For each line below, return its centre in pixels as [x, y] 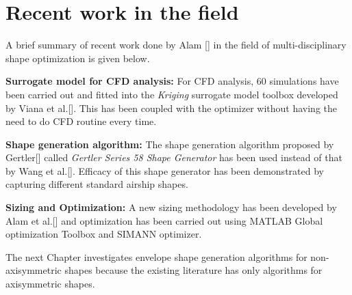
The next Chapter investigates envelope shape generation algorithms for [156, 256]
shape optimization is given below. [78, 58]
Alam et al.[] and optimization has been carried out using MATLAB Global [164, 220]
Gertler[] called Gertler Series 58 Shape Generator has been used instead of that [174, 157]
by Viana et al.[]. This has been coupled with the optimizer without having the [171, 108]
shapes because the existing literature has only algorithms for [193, 270]
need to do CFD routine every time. [81, 121]
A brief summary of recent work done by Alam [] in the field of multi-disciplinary [176, 45]
